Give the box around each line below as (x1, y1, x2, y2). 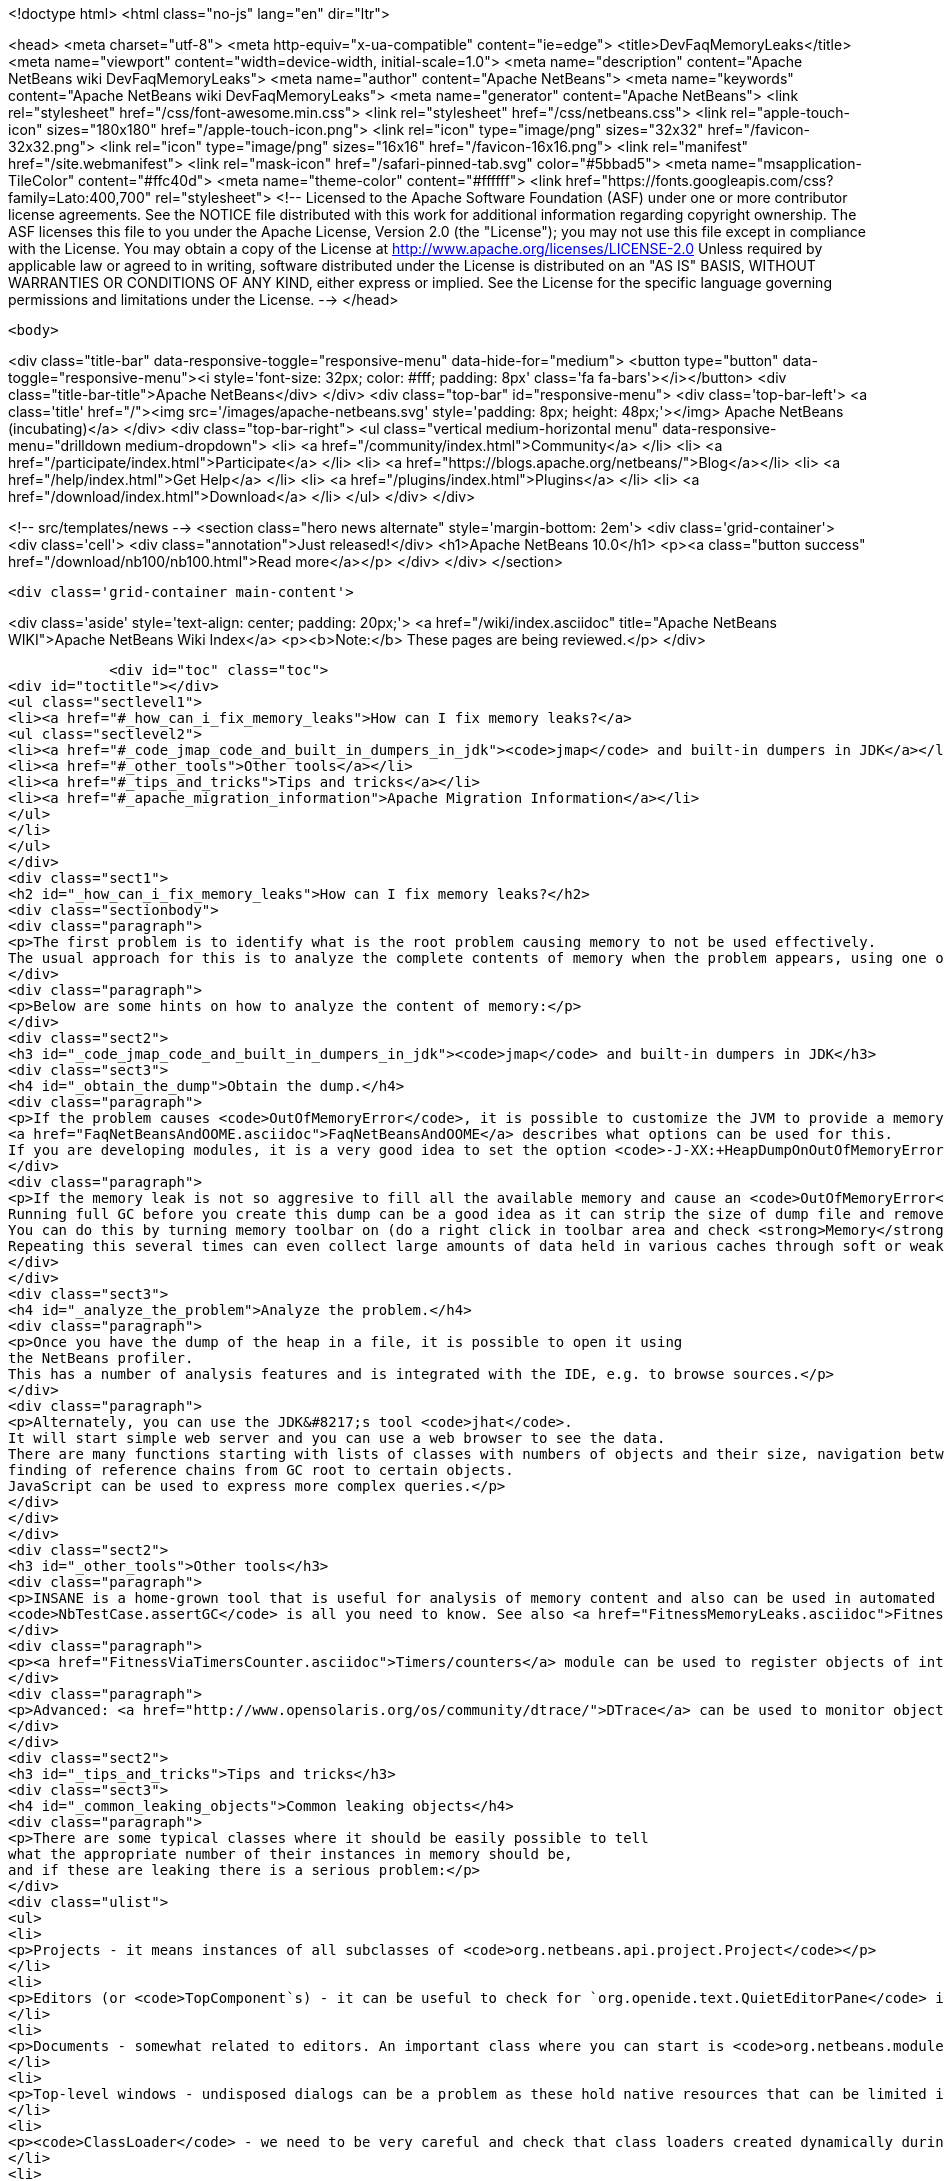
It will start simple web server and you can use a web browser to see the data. (8, 1430, 666, 1446)
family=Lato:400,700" (8, 189, 152, 206)
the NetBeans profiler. (8, 1350, 194, 1366)
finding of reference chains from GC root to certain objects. (8, 1462, 514, 1478)
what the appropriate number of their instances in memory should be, (8, 1846, 573, 1862)
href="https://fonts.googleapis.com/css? (565, 172, 834, 189)
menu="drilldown (8, 437, 122, 454)
